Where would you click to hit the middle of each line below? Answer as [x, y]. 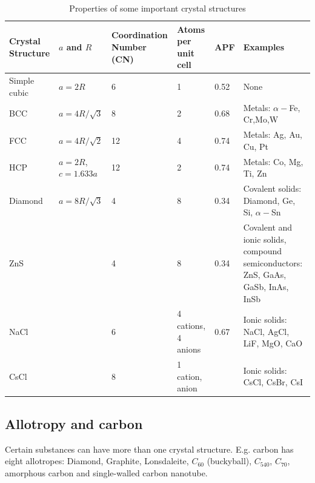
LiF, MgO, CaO [273, 343]
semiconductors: [273, 262]
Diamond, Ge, [269, 200]
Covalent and [268, 227]
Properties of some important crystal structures [157, 8]
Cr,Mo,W [261, 119]
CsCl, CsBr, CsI [273, 382]
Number [129, 46]
